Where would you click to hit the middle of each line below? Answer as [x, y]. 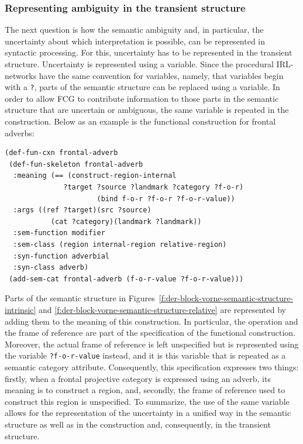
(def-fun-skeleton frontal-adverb [76, 164]
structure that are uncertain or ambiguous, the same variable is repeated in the [147, 110]
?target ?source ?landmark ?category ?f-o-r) [154, 187]
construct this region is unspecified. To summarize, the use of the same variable [147, 401]
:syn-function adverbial [61, 256]
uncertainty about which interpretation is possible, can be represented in [135, 41]
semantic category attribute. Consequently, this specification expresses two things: [152, 366]
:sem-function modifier [59, 233]
